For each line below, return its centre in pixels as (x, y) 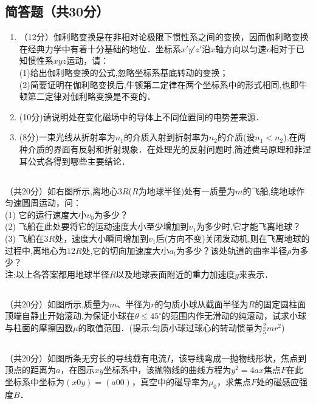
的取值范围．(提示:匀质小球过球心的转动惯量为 (170, 327)
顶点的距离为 (30, 370)
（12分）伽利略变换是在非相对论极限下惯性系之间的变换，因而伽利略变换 (164, 37)
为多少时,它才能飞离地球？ (249, 226)
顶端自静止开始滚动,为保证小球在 (70, 316)
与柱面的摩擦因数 (39, 327)
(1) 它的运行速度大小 (46, 214)
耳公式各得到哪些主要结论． (74, 161)
